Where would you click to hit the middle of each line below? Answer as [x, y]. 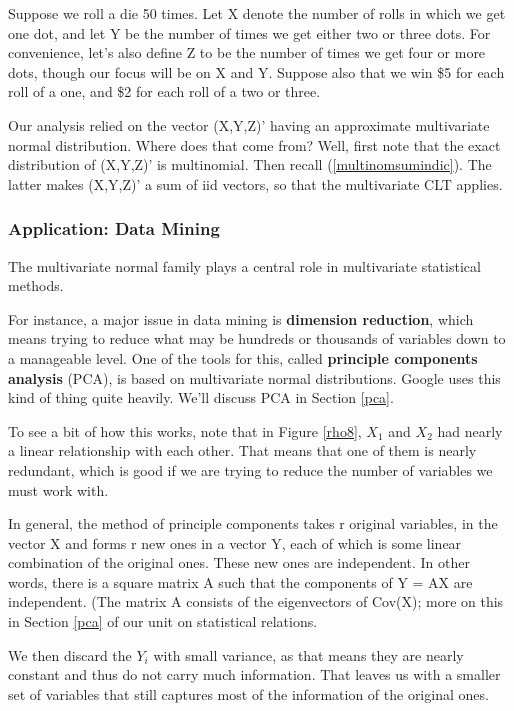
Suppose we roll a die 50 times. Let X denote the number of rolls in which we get [257, 13]
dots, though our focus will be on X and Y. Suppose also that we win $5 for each [256, 71]
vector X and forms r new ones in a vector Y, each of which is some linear [235, 542]
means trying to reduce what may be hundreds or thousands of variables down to [257, 338]
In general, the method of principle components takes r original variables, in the [253, 523]
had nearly [470, 430]
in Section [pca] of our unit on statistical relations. [163, 621]
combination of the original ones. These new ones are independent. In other [239, 562]
